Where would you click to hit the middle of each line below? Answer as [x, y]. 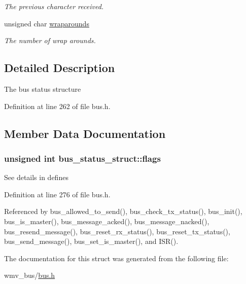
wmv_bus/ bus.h [30, 275]
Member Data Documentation [85, 133]
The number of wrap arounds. [50, 40]
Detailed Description [60, 68]
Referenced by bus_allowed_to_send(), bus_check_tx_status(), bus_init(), [123, 211]
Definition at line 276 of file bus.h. [57, 194]
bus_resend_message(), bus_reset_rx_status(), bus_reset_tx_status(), [117, 231]
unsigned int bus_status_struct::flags [82, 158]
